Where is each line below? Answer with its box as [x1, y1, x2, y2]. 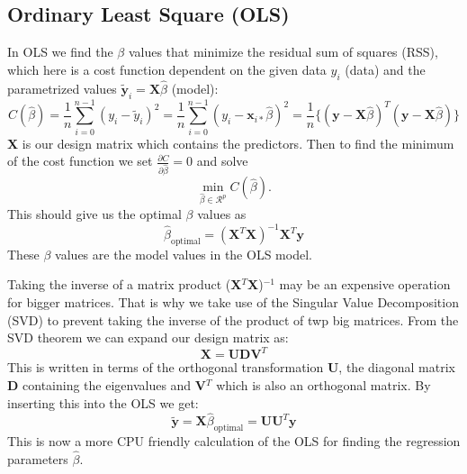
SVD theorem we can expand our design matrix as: [7, 328, 289, 347]
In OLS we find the [7, 42, 113, 61]
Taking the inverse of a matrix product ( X [7, 275, 242, 294]
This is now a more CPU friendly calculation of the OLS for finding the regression [7, 432, 461, 451]
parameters [7, 449, 68, 468]
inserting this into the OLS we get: [7, 393, 199, 412]
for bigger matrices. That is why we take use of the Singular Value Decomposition [7, 293, 459, 312]
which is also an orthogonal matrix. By [216, 375, 431, 394]
